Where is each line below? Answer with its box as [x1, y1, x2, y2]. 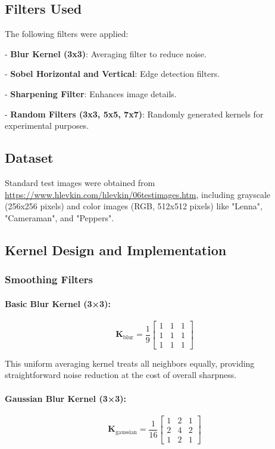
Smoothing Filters [5, 272, 93, 287]
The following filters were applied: [5, 27, 129, 40]
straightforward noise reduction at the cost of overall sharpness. [5, 369, 237, 381]
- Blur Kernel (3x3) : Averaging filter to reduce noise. [5, 47, 207, 60]
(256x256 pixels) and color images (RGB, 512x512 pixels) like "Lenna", [5, 200, 262, 212]
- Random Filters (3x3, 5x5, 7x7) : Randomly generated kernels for [5, 107, 264, 120]
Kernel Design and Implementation [5, 240, 227, 259]
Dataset [5, 148, 54, 167]
